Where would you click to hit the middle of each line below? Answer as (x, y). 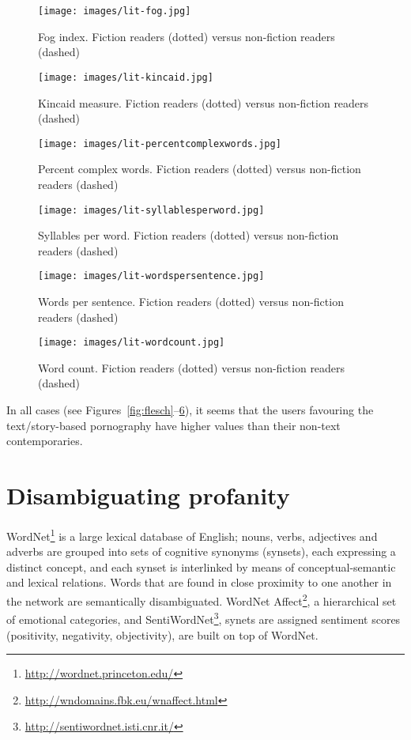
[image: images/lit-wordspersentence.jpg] (151, 276)
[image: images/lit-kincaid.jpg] (126, 77)
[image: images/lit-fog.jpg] (115, 11)
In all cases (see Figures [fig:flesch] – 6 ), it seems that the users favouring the (190, 410)
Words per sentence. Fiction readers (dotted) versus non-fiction (191, 302)
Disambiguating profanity (148, 495)
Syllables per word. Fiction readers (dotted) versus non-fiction (189, 235)
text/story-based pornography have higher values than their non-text (173, 425)
